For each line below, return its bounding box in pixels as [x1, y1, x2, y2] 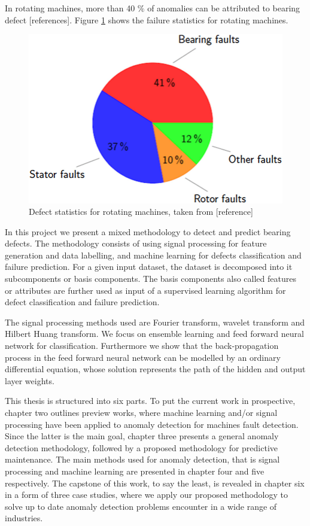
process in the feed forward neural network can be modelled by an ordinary [5, 351, 281, 363]
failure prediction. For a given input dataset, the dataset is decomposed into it [5, 260, 293, 273]
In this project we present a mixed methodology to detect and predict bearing [5, 225, 291, 238]
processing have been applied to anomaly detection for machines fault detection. [5, 418, 299, 430]
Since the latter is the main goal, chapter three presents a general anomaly [5, 430, 279, 442]
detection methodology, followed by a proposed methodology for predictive [5, 441, 278, 454]
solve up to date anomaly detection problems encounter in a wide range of [5, 500, 277, 512]
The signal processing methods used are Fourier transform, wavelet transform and [5, 315, 305, 328]
